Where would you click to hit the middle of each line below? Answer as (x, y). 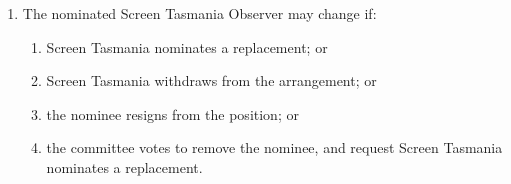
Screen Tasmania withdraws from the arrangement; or (211, 80)
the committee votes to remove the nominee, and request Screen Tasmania (274, 147)
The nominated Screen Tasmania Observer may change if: (199, 13)
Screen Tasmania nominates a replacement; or (187, 46)
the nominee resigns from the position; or (172, 113)
